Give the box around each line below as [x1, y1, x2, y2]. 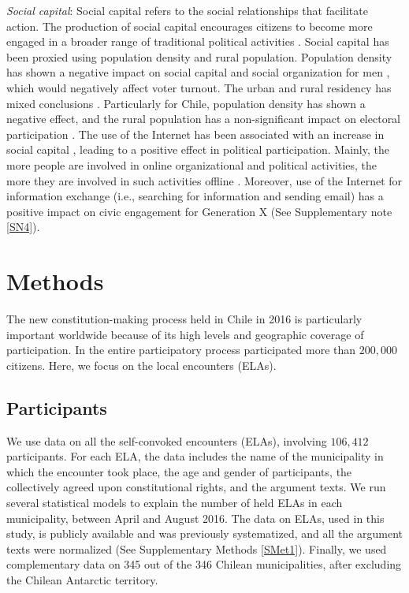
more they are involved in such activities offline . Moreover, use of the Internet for [6, 172, 403, 188]
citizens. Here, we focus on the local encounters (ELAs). [6, 356, 277, 373]
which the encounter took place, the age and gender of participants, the [6, 463, 352, 479]
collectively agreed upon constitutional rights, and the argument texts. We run [6, 479, 386, 495]
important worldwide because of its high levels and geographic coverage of [6, 326, 364, 342]
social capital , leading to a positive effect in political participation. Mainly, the [6, 141, 389, 158]
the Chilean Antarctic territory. [6, 571, 158, 587]
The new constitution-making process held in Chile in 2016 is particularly [6, 311, 363, 327]
